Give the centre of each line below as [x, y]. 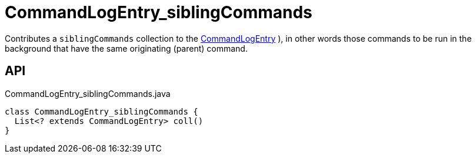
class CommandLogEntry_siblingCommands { [101, 111]
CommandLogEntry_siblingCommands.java [88, 93]
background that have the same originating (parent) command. [126, 48]
